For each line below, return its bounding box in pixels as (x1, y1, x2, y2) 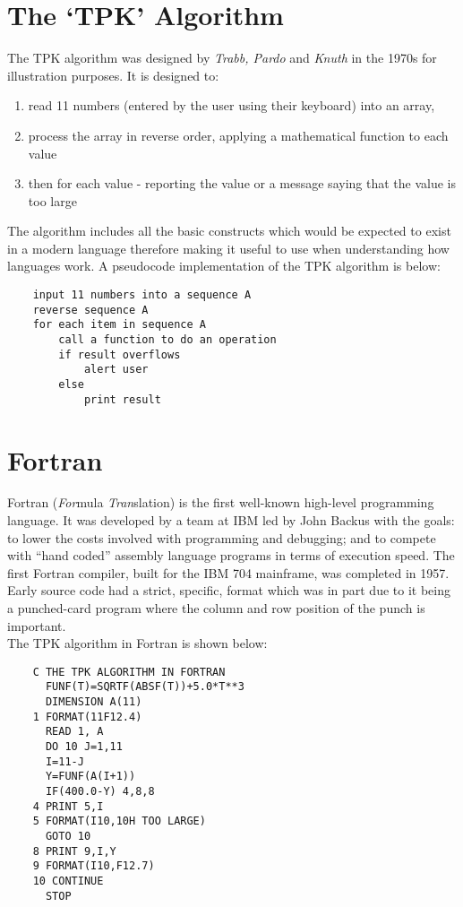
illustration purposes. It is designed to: (7, 65, 219, 84)
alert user (83, 363, 149, 376)
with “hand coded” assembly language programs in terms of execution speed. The (7, 546, 455, 565)
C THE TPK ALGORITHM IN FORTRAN (32, 665, 226, 678)
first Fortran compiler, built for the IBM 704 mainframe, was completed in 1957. (7, 563, 450, 582)
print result (83, 393, 161, 406)
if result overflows (58, 348, 181, 361)
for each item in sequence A (32, 318, 206, 332)
